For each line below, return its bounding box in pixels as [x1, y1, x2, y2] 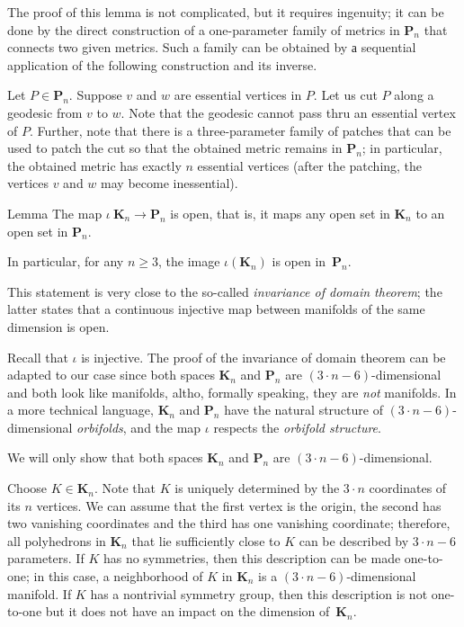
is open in [272, 252, 326, 271]
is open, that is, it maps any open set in [170, 203, 390, 222]
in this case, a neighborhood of [33, 567, 203, 586]
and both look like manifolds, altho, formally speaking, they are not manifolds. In [7, 382, 457, 401]
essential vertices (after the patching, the [197, 156, 423, 175]
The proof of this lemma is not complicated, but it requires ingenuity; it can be [7, 3, 444, 21]
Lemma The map [7, 203, 103, 222]
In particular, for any [7, 252, 124, 271]
